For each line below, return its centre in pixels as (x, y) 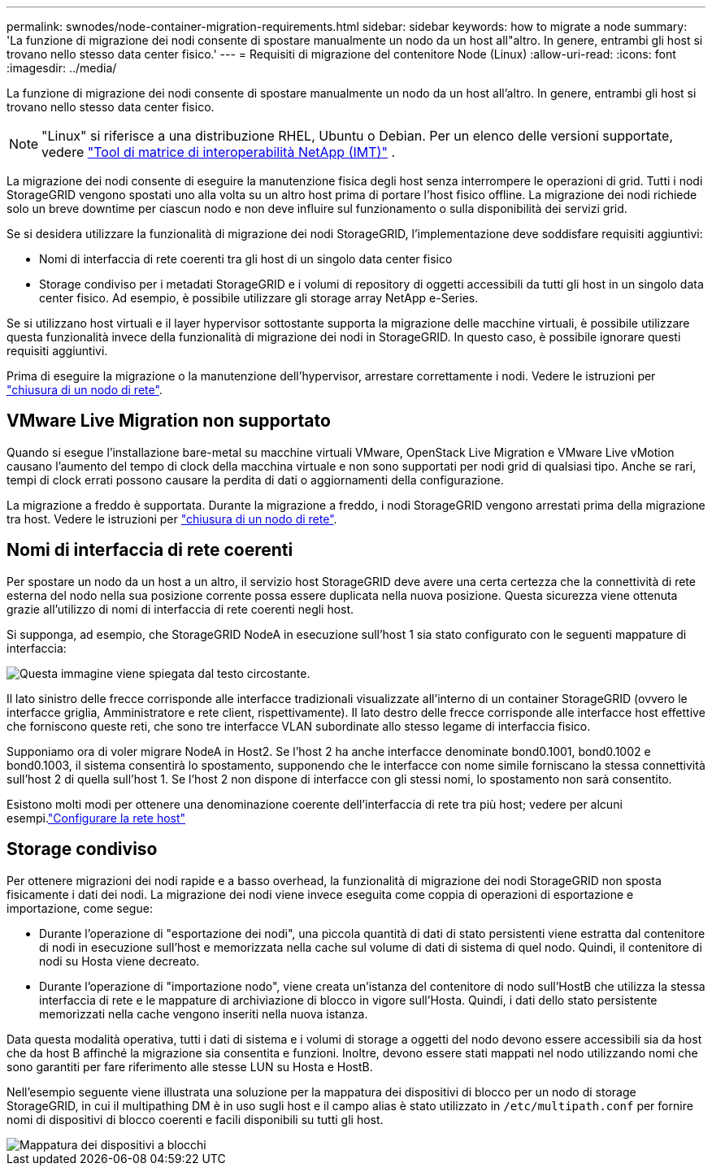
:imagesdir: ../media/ (62, 68)
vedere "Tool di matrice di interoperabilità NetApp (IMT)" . (218, 152)
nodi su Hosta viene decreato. (119, 961)
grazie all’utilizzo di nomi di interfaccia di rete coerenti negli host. (180, 609)
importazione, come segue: (80, 908)
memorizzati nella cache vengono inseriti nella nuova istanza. (204, 1014)
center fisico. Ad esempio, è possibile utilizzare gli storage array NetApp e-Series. (259, 298)
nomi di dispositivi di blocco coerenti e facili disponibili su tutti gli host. (195, 1119)
